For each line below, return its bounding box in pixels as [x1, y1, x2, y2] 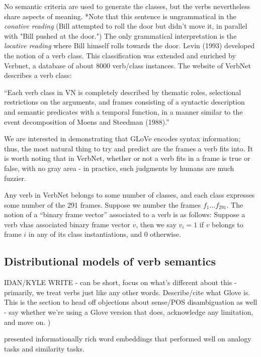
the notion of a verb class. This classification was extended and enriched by [4, 50, 236, 60]
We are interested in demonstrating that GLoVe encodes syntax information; [4, 133, 240, 144]
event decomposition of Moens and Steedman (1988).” [4, 116, 169, 127]
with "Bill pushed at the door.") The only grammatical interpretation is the [4, 30, 237, 41]
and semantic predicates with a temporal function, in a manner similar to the [4, 106, 243, 117]
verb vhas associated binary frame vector [4, 219, 130, 229]
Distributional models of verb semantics [4, 253, 216, 269]
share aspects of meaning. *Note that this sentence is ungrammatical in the [4, 11, 236, 21]
